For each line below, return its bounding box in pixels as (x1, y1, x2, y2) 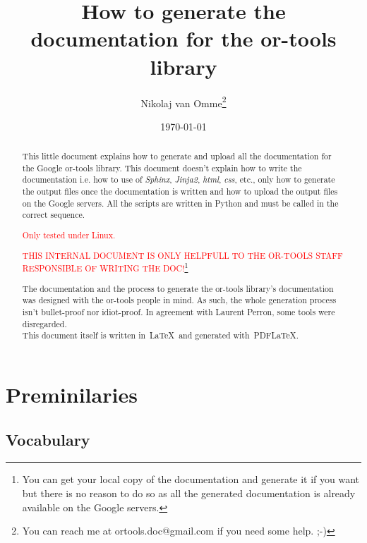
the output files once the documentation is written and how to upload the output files (22, 185, 338, 197)
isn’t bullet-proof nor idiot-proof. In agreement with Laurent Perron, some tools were (22, 306, 335, 317)
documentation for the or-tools (30, 24, 337, 53)
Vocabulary (6, 428, 90, 450)
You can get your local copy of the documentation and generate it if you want (22, 472, 360, 487)
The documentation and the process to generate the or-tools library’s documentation (22, 282, 334, 294)
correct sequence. (22, 209, 85, 221)
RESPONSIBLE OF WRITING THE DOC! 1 (22, 260, 188, 274)
